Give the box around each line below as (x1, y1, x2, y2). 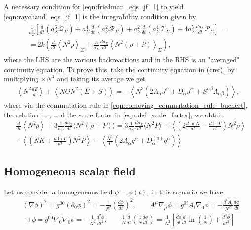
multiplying (4, 74, 39, 84)
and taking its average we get (57, 74, 145, 84)
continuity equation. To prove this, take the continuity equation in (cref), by (4, 64, 235, 74)
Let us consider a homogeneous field (4, 186, 113, 196)
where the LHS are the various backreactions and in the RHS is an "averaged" (4, 54, 240, 65)
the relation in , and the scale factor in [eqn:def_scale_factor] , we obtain (4, 109, 224, 119)
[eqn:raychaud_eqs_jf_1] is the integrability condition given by (4, 11, 196, 21)
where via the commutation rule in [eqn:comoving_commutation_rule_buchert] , (4, 99, 248, 110)
